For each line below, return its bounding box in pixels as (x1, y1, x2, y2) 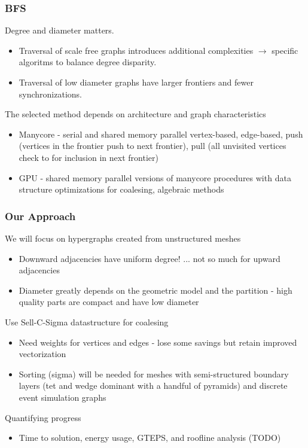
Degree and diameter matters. (5, 24, 114, 36)
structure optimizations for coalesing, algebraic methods (19, 183, 224, 196)
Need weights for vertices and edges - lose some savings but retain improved (19, 336, 297, 348)
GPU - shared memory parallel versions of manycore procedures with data (19, 171, 291, 184)
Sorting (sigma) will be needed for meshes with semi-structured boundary (19, 367, 289, 380)
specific (272, 44, 298, 56)
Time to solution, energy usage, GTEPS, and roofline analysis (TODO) (19, 431, 281, 444)
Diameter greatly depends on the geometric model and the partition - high (19, 284, 292, 296)
